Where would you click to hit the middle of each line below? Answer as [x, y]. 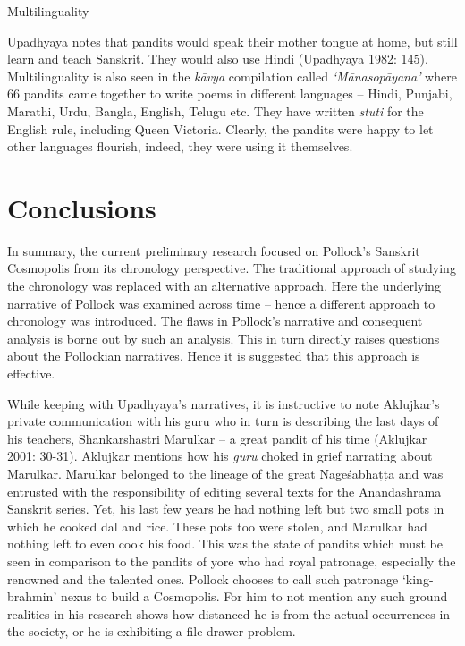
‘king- [418, 578]
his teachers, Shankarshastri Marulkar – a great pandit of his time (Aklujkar [217, 438]
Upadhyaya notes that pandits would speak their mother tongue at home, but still [232, 41]
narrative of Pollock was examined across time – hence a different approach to [221, 303]
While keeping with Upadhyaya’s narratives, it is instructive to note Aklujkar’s [224, 403]
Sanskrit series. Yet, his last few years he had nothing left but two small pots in [226, 509]
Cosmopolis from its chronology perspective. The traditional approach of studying [232, 268]
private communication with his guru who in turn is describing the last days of [223, 421]
